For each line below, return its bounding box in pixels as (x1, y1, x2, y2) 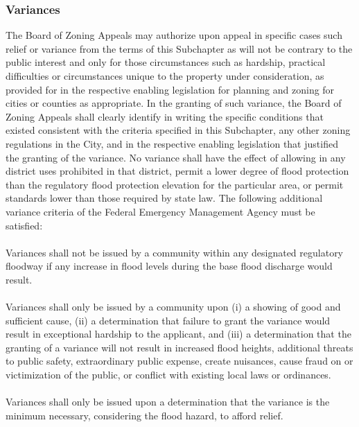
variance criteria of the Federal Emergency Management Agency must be (6, 204, 315, 218)
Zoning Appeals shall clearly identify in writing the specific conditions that (6, 109, 324, 123)
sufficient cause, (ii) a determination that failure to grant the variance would (6, 313, 331, 327)
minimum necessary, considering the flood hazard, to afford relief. (6, 408, 283, 422)
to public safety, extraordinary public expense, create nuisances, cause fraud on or (6, 354, 353, 368)
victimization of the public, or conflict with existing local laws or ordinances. (6, 367, 331, 382)
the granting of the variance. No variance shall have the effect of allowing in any (6, 150, 346, 164)
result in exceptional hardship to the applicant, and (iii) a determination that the (6, 326, 351, 341)
